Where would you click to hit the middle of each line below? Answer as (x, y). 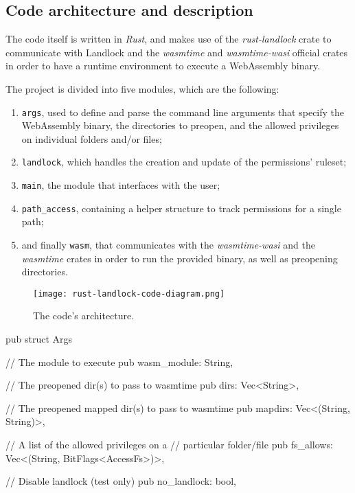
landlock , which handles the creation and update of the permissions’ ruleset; (184, 162)
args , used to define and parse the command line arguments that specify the (183, 112)
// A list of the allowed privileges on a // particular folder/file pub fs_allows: (169, 445)
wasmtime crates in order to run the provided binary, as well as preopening (180, 258)
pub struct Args (39, 339)
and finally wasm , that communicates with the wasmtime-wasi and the (168, 244)
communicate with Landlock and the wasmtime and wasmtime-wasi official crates (177, 52)
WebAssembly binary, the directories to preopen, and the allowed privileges (180, 125)
